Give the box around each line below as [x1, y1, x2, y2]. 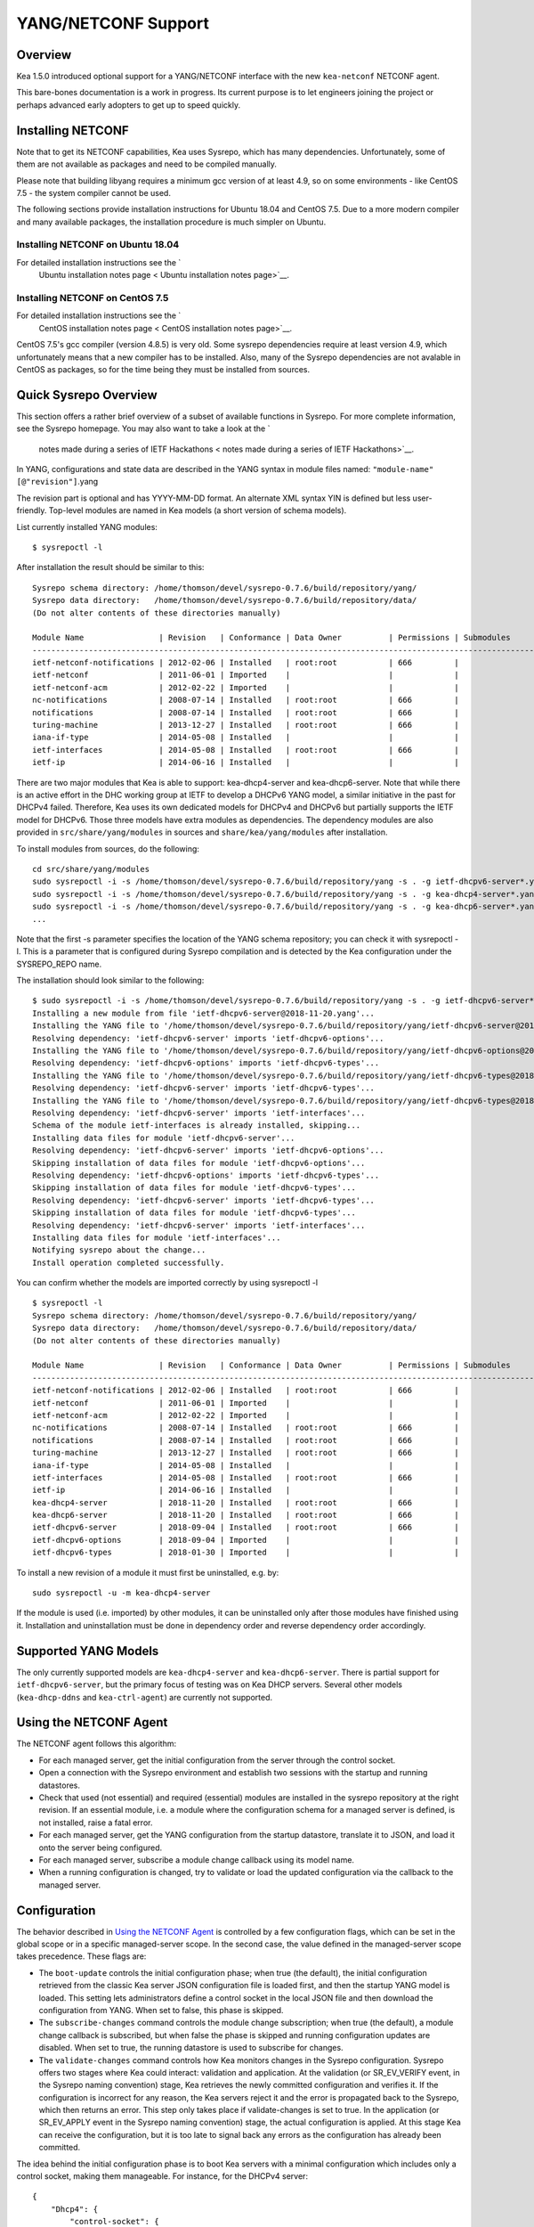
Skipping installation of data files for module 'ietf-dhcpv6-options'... [32, 1158, 366, 1168]
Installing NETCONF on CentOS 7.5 [16, 292, 169, 304]
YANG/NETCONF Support [16, 13, 209, 33]
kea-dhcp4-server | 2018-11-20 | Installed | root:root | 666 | [32, 1497, 460, 1507]
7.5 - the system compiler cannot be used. [16, 187, 171, 198]
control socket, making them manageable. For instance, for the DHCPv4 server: [16, 2171, 309, 2182]
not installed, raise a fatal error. [38, 1817, 153, 1828]
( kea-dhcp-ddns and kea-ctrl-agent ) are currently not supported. [16, 1692, 273, 1702]
